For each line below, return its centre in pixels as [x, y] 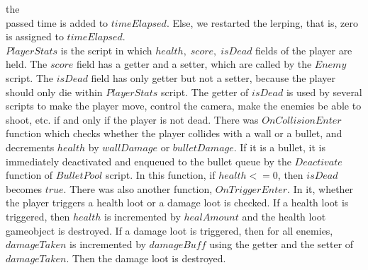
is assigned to [35, 36]
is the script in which [106, 50]
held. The [27, 64]
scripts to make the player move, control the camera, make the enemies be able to [184, 106]
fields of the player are [304, 50]
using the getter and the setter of [281, 244]
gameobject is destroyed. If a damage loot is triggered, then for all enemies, [169, 230]
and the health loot [284, 216]
